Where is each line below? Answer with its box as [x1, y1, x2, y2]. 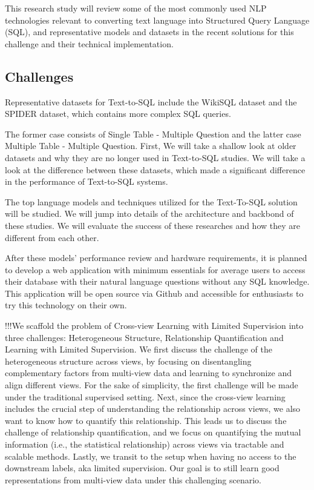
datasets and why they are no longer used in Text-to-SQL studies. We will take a [5, 151, 306, 164]
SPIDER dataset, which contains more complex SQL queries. [5, 107, 231, 120]
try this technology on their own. [5, 299, 127, 311]
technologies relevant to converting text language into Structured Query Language [5, 13, 310, 26]
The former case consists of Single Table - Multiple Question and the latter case [5, 127, 301, 140]
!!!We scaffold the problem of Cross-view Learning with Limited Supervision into [5, 319, 304, 332]
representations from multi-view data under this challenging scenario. [5, 473, 262, 486]
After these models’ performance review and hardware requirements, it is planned [5, 251, 307, 264]
